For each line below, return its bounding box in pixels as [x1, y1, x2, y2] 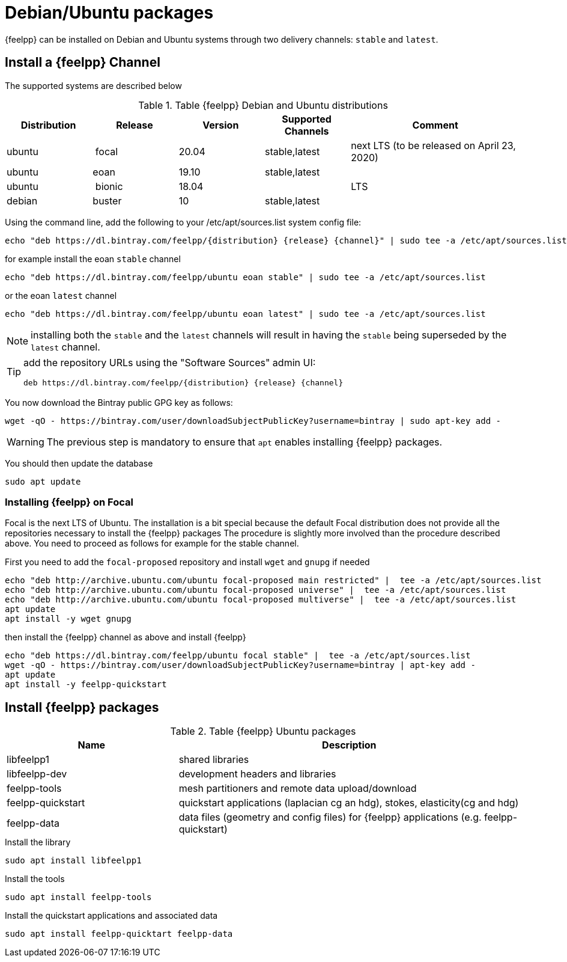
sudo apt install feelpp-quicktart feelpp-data [5, 929, 233, 939]
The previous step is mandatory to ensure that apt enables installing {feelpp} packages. [46, 435, 443, 448]
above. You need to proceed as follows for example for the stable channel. [5, 538, 299, 549]
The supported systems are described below [5, 80, 182, 91]
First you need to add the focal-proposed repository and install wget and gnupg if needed [5, 557, 370, 568]
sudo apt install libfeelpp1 [5, 856, 142, 866]
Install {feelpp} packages [5, 699, 159, 715]
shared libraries [178, 753, 249, 766]
